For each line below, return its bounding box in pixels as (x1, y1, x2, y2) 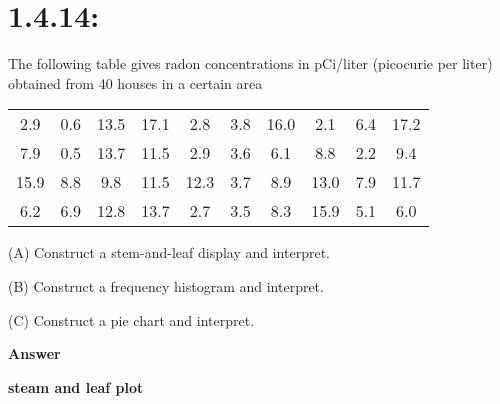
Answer (8, 343, 61, 364)
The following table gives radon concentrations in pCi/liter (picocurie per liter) (8, 53, 493, 74)
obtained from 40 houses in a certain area (8, 72, 263, 93)
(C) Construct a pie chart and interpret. (8, 309, 255, 330)
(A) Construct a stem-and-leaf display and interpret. (8, 242, 330, 263)
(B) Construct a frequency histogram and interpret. (8, 275, 324, 296)
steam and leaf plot (8, 376, 144, 397)
